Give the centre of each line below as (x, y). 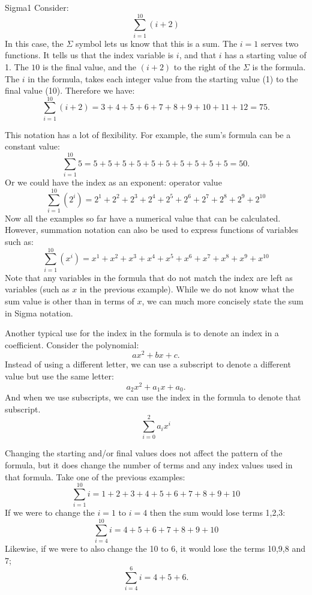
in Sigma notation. (39, 313)
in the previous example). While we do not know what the (187, 289)
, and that (198, 55)
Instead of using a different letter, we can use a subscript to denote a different (148, 364)
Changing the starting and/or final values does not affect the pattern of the (144, 453)
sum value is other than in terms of (70, 301)
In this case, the (34, 43)
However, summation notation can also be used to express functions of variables (152, 230)
